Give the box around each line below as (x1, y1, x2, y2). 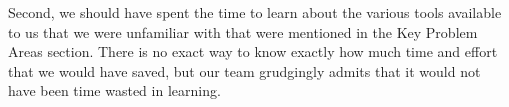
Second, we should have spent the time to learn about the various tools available (8, 2, 502, 22)
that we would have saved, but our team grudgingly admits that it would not (8, 60, 481, 81)
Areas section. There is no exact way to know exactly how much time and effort (8, 41, 498, 62)
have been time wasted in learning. (8, 80, 221, 101)
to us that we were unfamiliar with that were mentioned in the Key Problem (8, 21, 478, 42)
